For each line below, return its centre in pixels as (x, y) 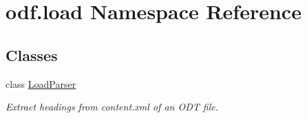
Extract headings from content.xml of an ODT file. (112, 107)
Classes (32, 55)
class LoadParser (41, 83)
